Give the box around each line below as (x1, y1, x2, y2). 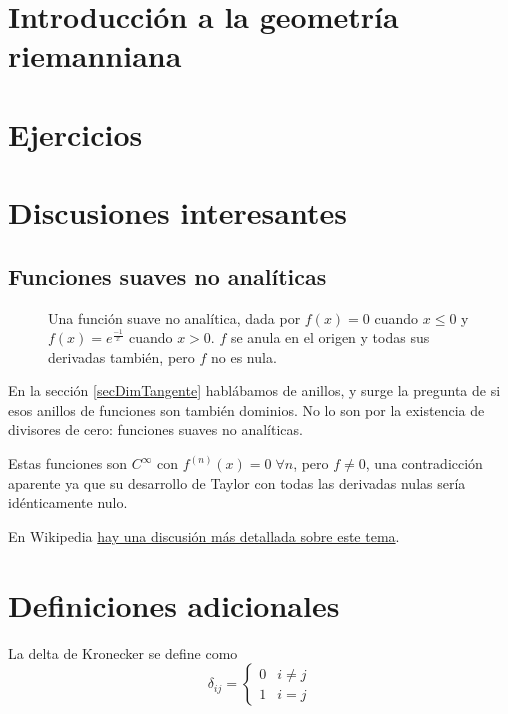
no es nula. (210, 346, 277, 367)
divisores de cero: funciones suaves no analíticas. (8, 419, 303, 440)
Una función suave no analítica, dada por (48, 307, 301, 328)
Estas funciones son (8, 453, 128, 474)
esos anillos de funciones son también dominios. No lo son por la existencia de (8, 399, 485, 420)
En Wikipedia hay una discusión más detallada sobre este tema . (8, 525, 400, 546)
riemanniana (8, 35, 182, 76)
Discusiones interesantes (8, 192, 347, 233)
